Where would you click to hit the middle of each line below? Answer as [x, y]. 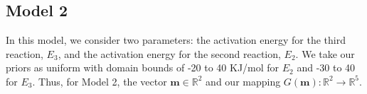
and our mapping [243, 81]
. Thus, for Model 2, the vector [100, 81]
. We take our [325, 53]
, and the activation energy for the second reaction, [169, 53]
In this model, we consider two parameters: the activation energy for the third [176, 40]
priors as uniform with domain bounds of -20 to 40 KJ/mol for [143, 67]
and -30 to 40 [326, 67]
